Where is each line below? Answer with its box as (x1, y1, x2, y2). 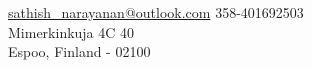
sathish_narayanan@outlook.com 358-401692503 (8, 2, 304, 22)
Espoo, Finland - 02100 (8, 41, 151, 62)
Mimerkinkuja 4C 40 (8, 21, 135, 42)
